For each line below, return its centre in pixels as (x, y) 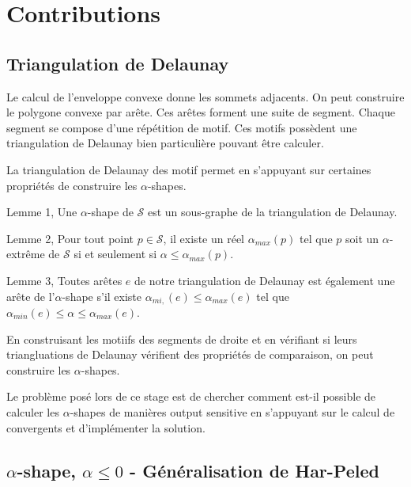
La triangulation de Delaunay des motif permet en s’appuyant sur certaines (189, 169)
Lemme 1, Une (42, 212)
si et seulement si (115, 254)
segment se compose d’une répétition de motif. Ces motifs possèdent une (182, 127)
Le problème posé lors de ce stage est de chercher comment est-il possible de (191, 396)
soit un (362, 238)
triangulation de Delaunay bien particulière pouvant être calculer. (165, 143)
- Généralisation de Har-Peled (255, 470)
